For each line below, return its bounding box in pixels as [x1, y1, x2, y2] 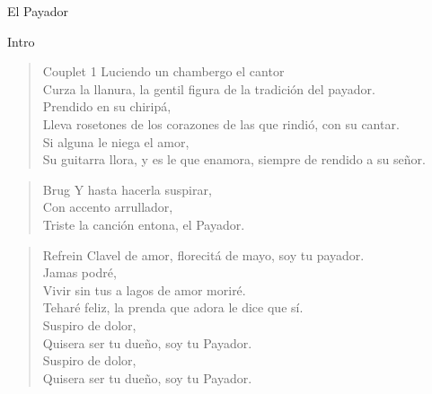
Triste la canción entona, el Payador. [42, 215, 245, 233]
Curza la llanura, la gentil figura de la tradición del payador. [42, 79, 375, 98]
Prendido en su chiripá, [42, 97, 172, 116]
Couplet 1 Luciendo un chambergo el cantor [42, 62, 285, 81]
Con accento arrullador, [42, 197, 173, 216]
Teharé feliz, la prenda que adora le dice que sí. [42, 298, 304, 317]
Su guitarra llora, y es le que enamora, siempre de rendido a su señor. [42, 150, 426, 169]
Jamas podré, [42, 263, 117, 282]
